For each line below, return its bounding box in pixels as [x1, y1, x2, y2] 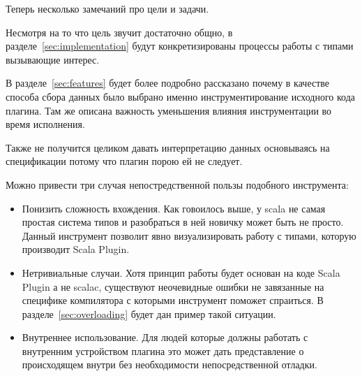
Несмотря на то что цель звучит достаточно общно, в [6, 24, 233, 39]
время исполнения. [6, 117, 85, 131]
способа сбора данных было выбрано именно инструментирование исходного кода [6, 89, 356, 103]
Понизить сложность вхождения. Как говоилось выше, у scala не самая [22, 201, 326, 215]
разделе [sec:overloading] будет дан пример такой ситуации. [22, 306, 276, 321]
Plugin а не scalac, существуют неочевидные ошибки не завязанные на [22, 279, 324, 294]
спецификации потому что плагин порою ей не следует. [6, 154, 243, 168]
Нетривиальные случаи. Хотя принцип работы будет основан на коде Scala [22, 265, 340, 280]
